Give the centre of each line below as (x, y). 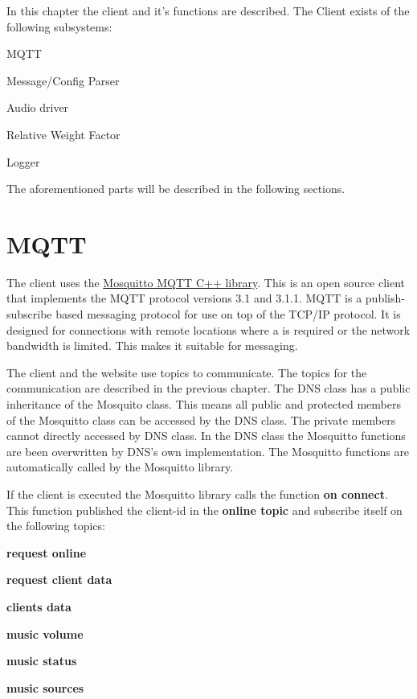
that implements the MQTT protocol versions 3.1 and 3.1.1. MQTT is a (184, 298)
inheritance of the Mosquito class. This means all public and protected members (204, 404)
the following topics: (56, 526)
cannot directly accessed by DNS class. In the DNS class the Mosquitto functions (206, 436)
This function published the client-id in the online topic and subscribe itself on (204, 510)
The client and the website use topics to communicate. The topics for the (187, 372)
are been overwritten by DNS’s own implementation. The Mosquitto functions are (208, 451)
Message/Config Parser (63, 80)
